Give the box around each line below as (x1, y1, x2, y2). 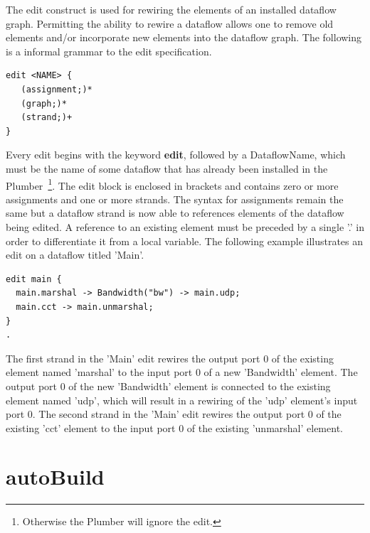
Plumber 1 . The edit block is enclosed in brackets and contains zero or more (6, 176, 339, 193)
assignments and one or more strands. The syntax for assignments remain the (6, 191, 344, 206)
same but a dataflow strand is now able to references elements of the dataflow (6, 205, 344, 220)
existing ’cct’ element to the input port (6, 420, 176, 435)
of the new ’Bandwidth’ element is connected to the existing (68, 378, 331, 393)
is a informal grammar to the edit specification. (6, 43, 212, 58)
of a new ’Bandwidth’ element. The (203, 365, 358, 379)
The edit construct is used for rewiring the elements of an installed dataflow (6, 2, 337, 16)
